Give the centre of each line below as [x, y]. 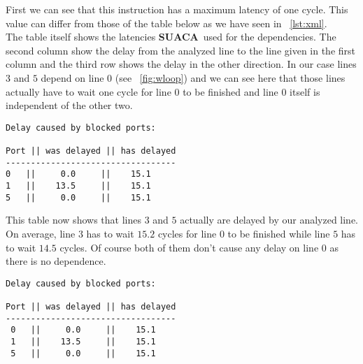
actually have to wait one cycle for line [88, 91]
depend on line [72, 77]
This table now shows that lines [73, 220]
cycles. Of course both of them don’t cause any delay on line [189, 247]
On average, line [41, 233]
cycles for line [187, 233]
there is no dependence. [56, 261]
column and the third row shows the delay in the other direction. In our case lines [181, 64]
